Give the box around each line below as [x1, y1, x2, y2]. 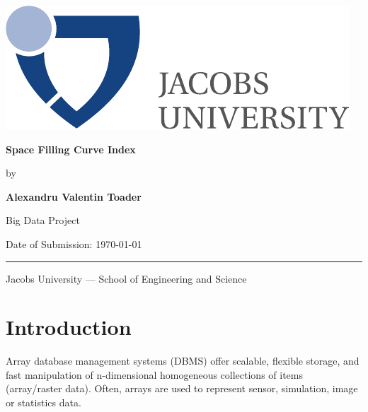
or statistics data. [6, 395, 81, 410]
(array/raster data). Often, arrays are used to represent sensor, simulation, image [6, 381, 358, 396]
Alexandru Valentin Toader [6, 189, 142, 204]
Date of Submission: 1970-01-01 [6, 236, 142, 251]
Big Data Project [6, 213, 80, 228]
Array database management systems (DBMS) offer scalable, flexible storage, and [6, 353, 360, 368]
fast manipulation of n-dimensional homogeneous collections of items [6, 367, 303, 382]
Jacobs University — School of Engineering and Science [6, 271, 247, 286]
